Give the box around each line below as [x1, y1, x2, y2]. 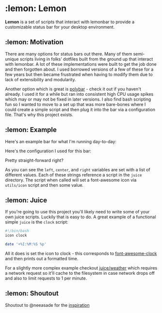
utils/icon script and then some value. [5, 182, 84, 188]
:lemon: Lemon [5, 3, 67, 14]
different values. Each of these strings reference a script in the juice [5, 172, 142, 178]
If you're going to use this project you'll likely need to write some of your [5, 209, 150, 215]
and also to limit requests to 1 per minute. [5, 275, 87, 281]
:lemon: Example [5, 126, 57, 134]
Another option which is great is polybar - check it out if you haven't [5, 86, 142, 92]
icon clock [5, 233, 27, 238]
